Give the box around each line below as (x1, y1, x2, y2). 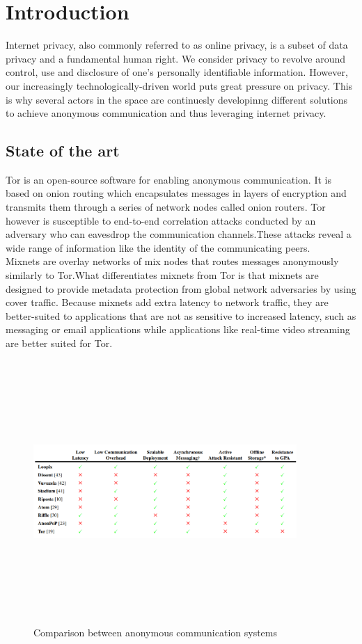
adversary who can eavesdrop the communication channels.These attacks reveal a (6, 227, 352, 241)
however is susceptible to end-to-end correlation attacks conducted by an (6, 213, 316, 227)
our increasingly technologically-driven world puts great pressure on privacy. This (6, 78, 353, 92)
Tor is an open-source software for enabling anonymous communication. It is (6, 172, 331, 186)
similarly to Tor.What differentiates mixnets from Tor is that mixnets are (6, 268, 319, 282)
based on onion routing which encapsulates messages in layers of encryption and (6, 186, 347, 200)
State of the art (6, 140, 120, 161)
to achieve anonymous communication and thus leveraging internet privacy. (6, 106, 326, 120)
